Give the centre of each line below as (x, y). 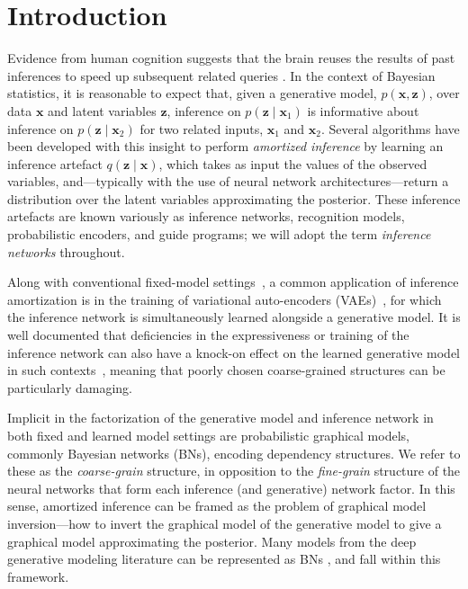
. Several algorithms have (391, 128)
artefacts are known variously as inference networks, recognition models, (206, 216)
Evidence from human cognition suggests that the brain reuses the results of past (231, 58)
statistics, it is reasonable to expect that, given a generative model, (192, 93)
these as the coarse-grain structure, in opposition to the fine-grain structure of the (234, 471)
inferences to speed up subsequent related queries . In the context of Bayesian (221, 75)
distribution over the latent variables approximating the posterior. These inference (234, 198)
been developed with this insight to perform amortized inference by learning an (225, 146)
